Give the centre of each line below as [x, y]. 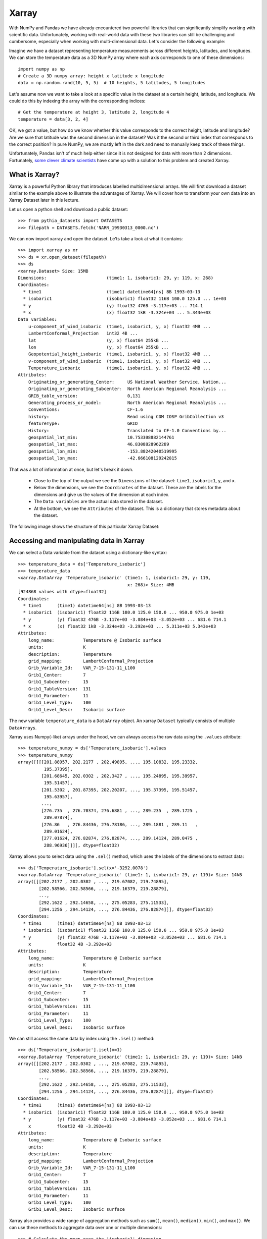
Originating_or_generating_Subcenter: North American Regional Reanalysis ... [127, 389]
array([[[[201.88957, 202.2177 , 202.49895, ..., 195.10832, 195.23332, [108, 762]
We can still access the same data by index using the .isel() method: [82, 1038]
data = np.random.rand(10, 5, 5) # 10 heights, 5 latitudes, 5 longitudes [112, 83]
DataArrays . [23, 728]
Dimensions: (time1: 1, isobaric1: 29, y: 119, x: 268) [116, 278]
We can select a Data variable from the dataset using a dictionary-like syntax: [88, 553]
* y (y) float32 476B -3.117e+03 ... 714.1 [113, 306]
